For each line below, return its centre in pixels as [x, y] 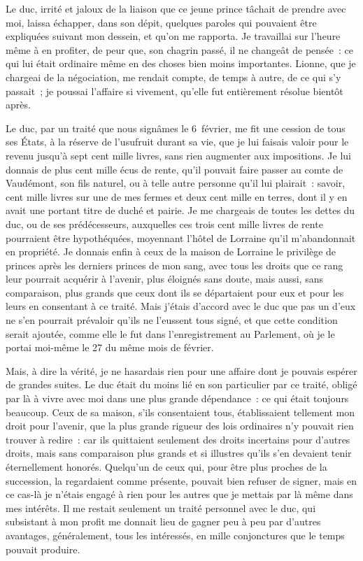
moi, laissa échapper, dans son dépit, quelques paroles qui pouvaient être [161, 22]
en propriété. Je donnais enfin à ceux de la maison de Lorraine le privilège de [171, 251]
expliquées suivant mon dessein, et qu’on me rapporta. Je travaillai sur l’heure [173, 36]
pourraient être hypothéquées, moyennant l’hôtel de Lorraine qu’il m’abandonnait [181, 237]
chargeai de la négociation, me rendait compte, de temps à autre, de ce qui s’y [173, 77]
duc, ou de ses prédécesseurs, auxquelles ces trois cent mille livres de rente [164, 223]
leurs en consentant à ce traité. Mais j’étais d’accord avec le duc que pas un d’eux [181, 306]
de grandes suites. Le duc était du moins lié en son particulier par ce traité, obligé [181, 384]
